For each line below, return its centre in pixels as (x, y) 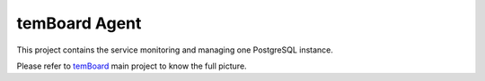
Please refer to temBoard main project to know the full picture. (132, 66)
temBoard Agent (79, 23)
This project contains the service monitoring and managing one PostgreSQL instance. (175, 50)
